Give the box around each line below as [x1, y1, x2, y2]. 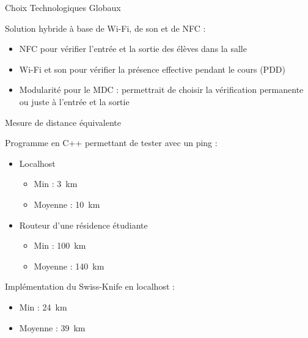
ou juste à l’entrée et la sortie [19, 95, 130, 108]
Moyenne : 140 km [34, 259, 105, 272]
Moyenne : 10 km [34, 197, 100, 210]
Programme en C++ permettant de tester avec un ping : [5, 136, 218, 149]
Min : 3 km [34, 177, 78, 190]
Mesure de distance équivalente [5, 116, 121, 128]
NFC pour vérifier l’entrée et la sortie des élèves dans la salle [19, 42, 247, 55]
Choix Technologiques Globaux [5, 1, 121, 13]
